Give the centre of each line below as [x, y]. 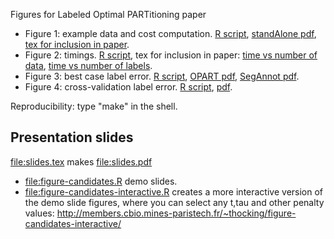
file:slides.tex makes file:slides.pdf [81, 161]
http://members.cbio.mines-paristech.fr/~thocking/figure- [176, 213]
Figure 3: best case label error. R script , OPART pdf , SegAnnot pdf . [162, 76]
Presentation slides [72, 137]
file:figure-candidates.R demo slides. [101, 181]
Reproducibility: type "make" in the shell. [94, 106]
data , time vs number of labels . [88, 65]
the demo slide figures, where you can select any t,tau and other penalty [174, 202]
